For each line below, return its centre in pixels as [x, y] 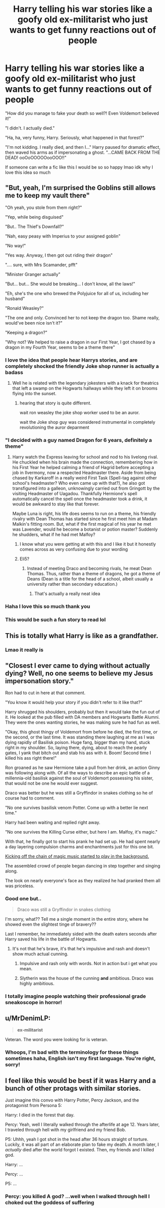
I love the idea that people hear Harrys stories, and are [71, 360]
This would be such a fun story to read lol [55, 620]
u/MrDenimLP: [28, 1018]
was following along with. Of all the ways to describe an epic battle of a [78, 773]
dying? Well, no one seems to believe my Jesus [79, 673]
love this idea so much [28, 172]
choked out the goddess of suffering [50, 1202]
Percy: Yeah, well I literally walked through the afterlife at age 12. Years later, [82, 1125]
